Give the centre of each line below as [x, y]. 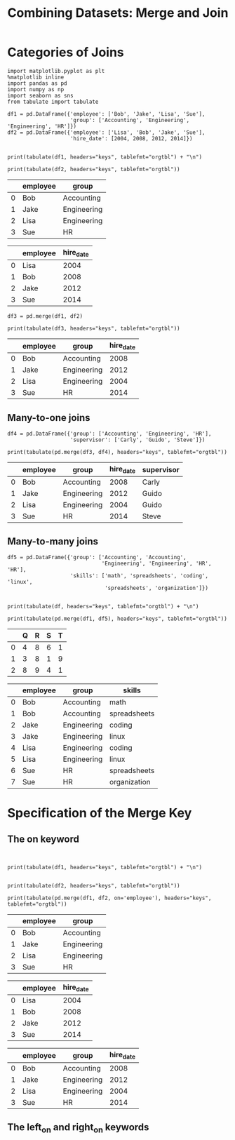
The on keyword [43, 839]
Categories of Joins [66, 52]
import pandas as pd [38, 83]
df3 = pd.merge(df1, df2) [45, 316]
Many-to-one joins [49, 418]
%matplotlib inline [36, 77]
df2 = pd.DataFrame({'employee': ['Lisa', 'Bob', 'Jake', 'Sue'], [106, 132]
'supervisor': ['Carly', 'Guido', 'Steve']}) [137, 440]
